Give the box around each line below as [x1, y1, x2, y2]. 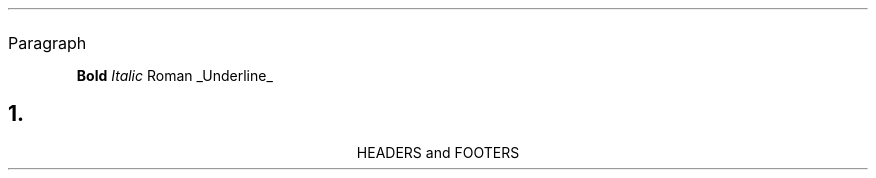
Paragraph [8, 33, 87, 53]
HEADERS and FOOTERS [356, 143, 520, 161]
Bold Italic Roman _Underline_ [76, 67, 273, 84]
